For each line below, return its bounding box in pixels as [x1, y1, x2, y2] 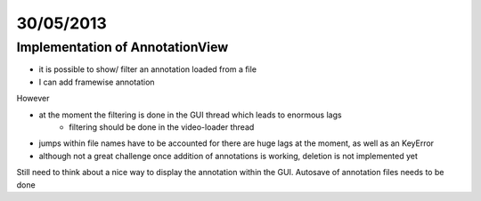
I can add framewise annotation [38, 76, 155, 87]
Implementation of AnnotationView [16, 39, 229, 55]
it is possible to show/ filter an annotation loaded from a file [38, 64, 257, 75]
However [16, 93, 50, 104]
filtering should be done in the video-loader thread [69, 121, 255, 133]
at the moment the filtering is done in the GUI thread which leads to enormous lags [38, 109, 342, 120]
